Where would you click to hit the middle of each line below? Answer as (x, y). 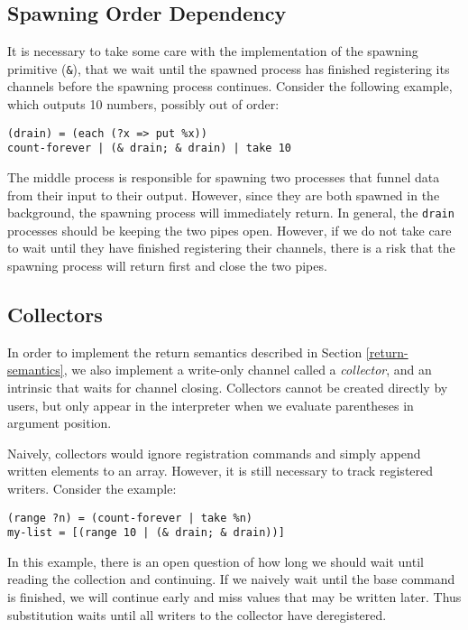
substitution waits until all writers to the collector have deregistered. (197, 614)
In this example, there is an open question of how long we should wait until (216, 561)
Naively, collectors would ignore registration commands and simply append (214, 453)
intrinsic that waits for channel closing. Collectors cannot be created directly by (228, 387)
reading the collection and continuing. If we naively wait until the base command (231, 579)
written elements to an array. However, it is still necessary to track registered (220, 471)
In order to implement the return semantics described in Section (185, 352)
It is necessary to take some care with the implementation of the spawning (213, 51)
